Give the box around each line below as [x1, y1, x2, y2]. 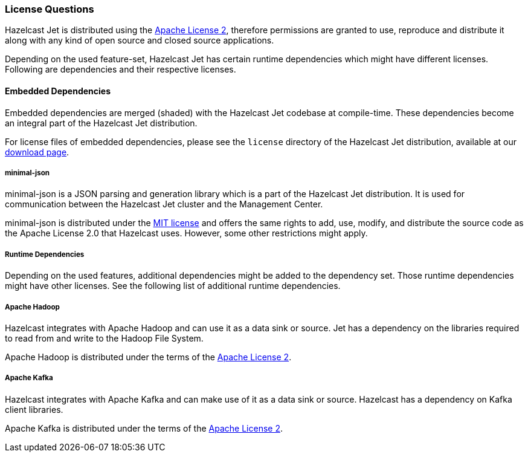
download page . [5, 146, 69, 157]
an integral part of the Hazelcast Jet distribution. [5, 117, 198, 128]
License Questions [5, 3, 94, 15]
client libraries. [5, 404, 63, 415]
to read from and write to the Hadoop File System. [5, 332, 204, 343]
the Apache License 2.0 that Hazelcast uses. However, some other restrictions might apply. [5, 228, 368, 239]
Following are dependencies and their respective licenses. [5, 64, 236, 75]
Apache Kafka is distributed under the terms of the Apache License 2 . [5, 423, 283, 433]
